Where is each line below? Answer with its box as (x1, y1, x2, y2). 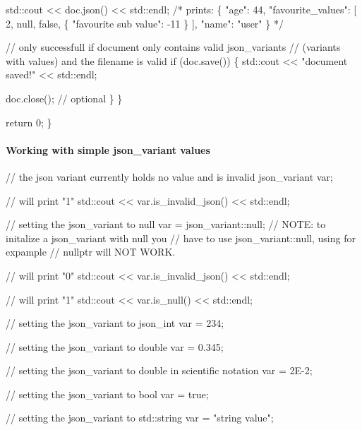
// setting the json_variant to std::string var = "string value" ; (6, 410, 274, 425)
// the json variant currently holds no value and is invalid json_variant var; (6, 169, 333, 184)
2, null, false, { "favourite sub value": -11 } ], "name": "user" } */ (6, 16, 284, 30)
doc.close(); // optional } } (6, 90, 123, 105)
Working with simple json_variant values (6, 142, 210, 157)
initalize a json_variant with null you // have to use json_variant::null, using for (6, 230, 356, 245)
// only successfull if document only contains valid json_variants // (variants (6, 40, 341, 54)
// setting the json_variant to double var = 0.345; (6, 339, 224, 354)
